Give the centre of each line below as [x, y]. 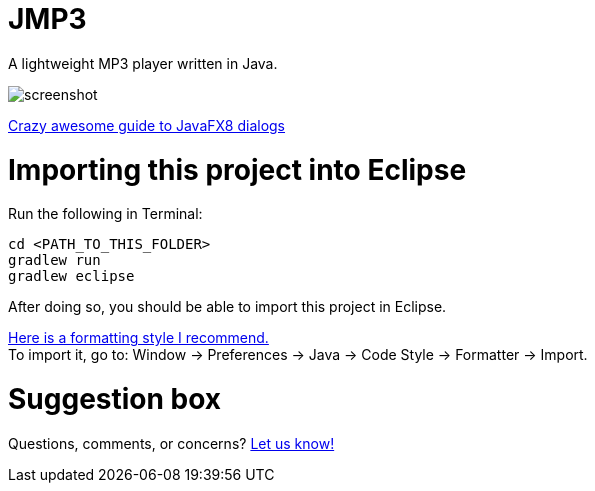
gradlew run [54, 260]
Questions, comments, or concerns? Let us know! [171, 443]
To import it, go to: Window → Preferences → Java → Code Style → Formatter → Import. [298, 355]
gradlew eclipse [71, 276]
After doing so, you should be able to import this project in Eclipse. [227, 307]
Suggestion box [115, 399]
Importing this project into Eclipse [237, 169]
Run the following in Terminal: [105, 214]
